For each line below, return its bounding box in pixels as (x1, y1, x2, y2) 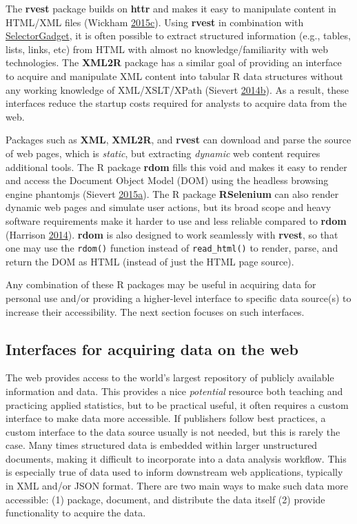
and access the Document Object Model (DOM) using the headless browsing (6, 173, 329, 188)
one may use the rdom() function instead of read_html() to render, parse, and (6, 241, 338, 255)
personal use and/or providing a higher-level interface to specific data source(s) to (6, 290, 351, 305)
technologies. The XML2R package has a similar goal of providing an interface (6, 55, 342, 70)
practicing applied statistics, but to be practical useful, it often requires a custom (6, 397, 349, 412)
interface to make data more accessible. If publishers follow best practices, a (6, 411, 326, 425)
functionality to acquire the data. (6, 505, 146, 520)
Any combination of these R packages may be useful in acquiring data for (6, 277, 316, 292)
